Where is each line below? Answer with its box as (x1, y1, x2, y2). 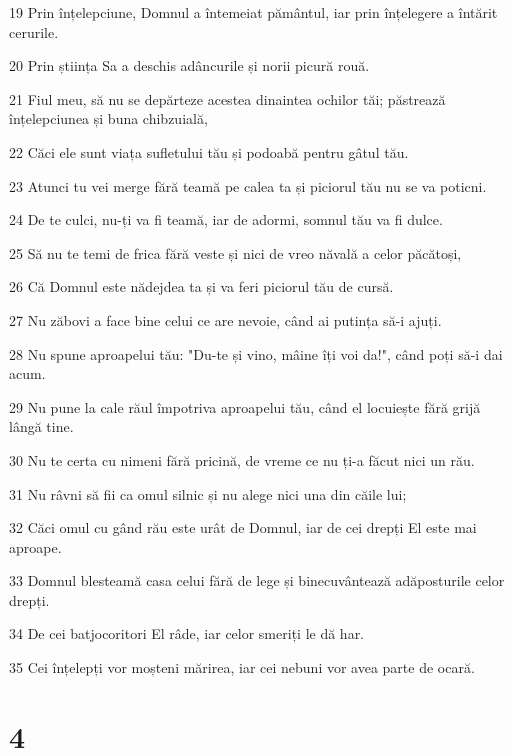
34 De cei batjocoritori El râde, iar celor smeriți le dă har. (9, 623, 365, 644)
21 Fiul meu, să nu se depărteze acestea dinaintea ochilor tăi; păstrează (9, 88, 446, 109)
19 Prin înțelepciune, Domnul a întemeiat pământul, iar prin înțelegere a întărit (9, 2, 498, 22)
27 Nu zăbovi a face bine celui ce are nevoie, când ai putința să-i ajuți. (9, 309, 442, 330)
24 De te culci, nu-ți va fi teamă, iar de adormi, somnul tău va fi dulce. (9, 209, 443, 230)
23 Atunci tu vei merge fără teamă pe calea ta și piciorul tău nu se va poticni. (9, 175, 487, 196)
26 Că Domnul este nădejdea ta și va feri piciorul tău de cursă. (9, 276, 394, 297)
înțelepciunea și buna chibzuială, (9, 108, 208, 129)
